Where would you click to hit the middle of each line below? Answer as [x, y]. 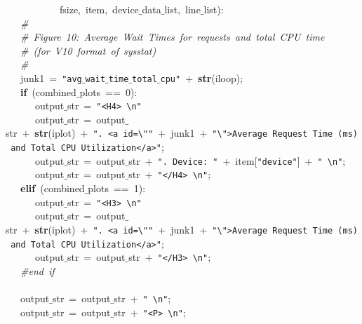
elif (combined [53, 188]
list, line [182, 9]
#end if [38, 270]
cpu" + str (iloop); [202, 77]
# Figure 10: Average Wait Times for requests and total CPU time [173, 37]
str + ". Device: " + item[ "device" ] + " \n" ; [237, 160]
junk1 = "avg [51, 77]
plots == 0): [108, 92]
